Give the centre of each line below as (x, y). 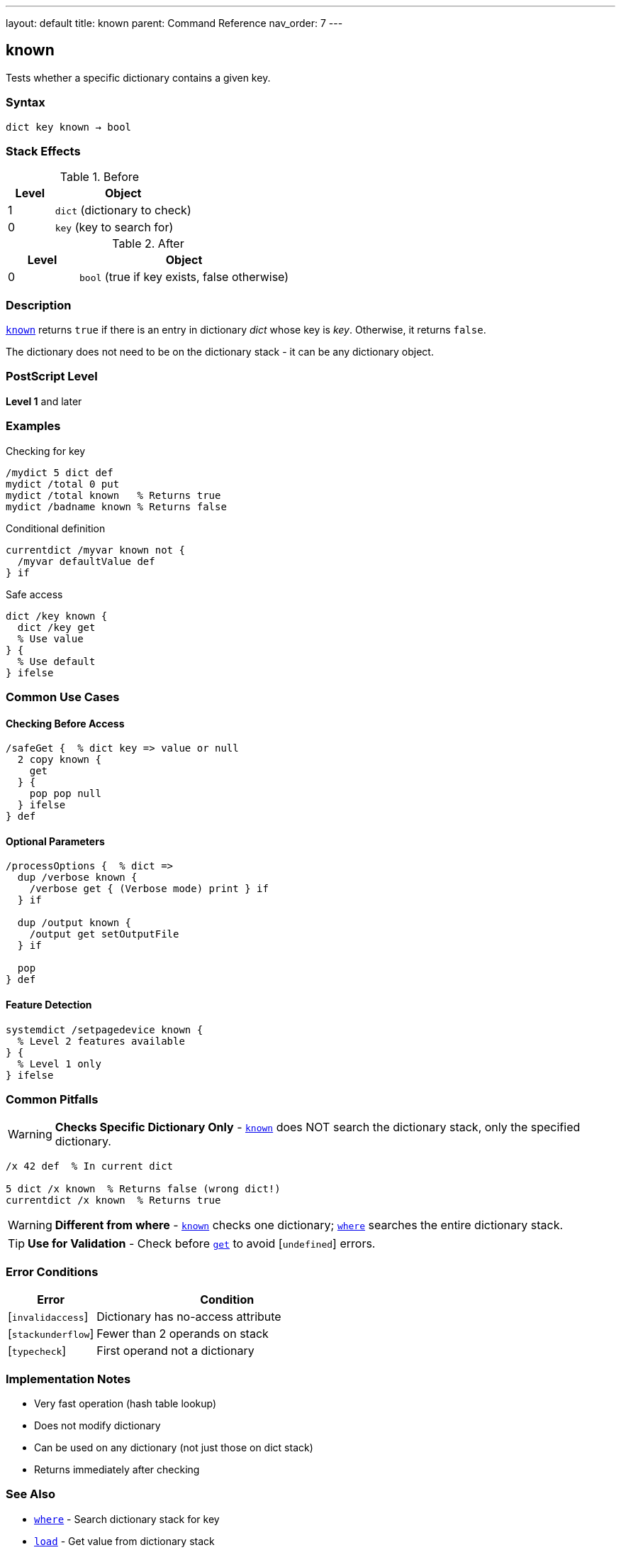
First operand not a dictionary (175, 1351)
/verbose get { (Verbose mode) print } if (149, 889)
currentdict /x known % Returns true (113, 1200)
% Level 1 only (59, 1063)
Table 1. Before (99, 177)
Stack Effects (43, 151)
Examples (33, 426)
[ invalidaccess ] (48, 1317)
